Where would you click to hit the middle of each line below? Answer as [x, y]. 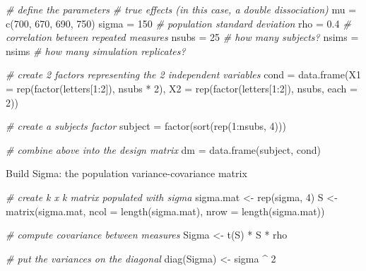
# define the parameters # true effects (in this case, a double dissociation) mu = [181, 9]
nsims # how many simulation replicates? [96, 50]
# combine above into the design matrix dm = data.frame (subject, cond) [163, 149]
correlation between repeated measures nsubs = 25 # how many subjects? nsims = [182, 37]
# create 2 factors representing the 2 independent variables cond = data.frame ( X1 [183, 74]
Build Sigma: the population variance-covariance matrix [126, 173]
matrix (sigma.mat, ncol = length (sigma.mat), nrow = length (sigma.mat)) [165, 211]
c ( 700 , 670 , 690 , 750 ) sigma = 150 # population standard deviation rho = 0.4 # [178, 23]
